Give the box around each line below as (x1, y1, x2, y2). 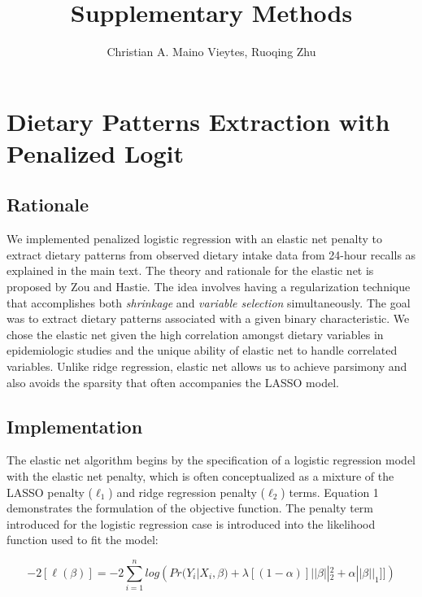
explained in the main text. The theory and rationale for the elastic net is (7, 262, 374, 279)
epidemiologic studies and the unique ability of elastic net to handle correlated (7, 342, 398, 359)
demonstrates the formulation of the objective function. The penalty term (7, 499, 374, 516)
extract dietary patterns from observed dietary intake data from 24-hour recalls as (7, 246, 416, 263)
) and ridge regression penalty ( (108, 483, 266, 500)
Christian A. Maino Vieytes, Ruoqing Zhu (107, 43, 316, 60)
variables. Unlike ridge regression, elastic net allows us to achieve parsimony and (7, 358, 407, 375)
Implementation (7, 413, 143, 438)
